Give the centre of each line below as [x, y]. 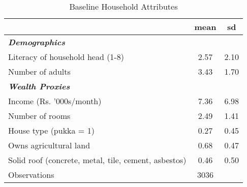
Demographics [37, 42]
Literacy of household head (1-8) [66, 57]
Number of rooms [39, 116]
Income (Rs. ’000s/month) [55, 101]
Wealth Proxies [39, 86]
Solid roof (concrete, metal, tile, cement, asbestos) [97, 160]
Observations [31, 175]
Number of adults [39, 71]
